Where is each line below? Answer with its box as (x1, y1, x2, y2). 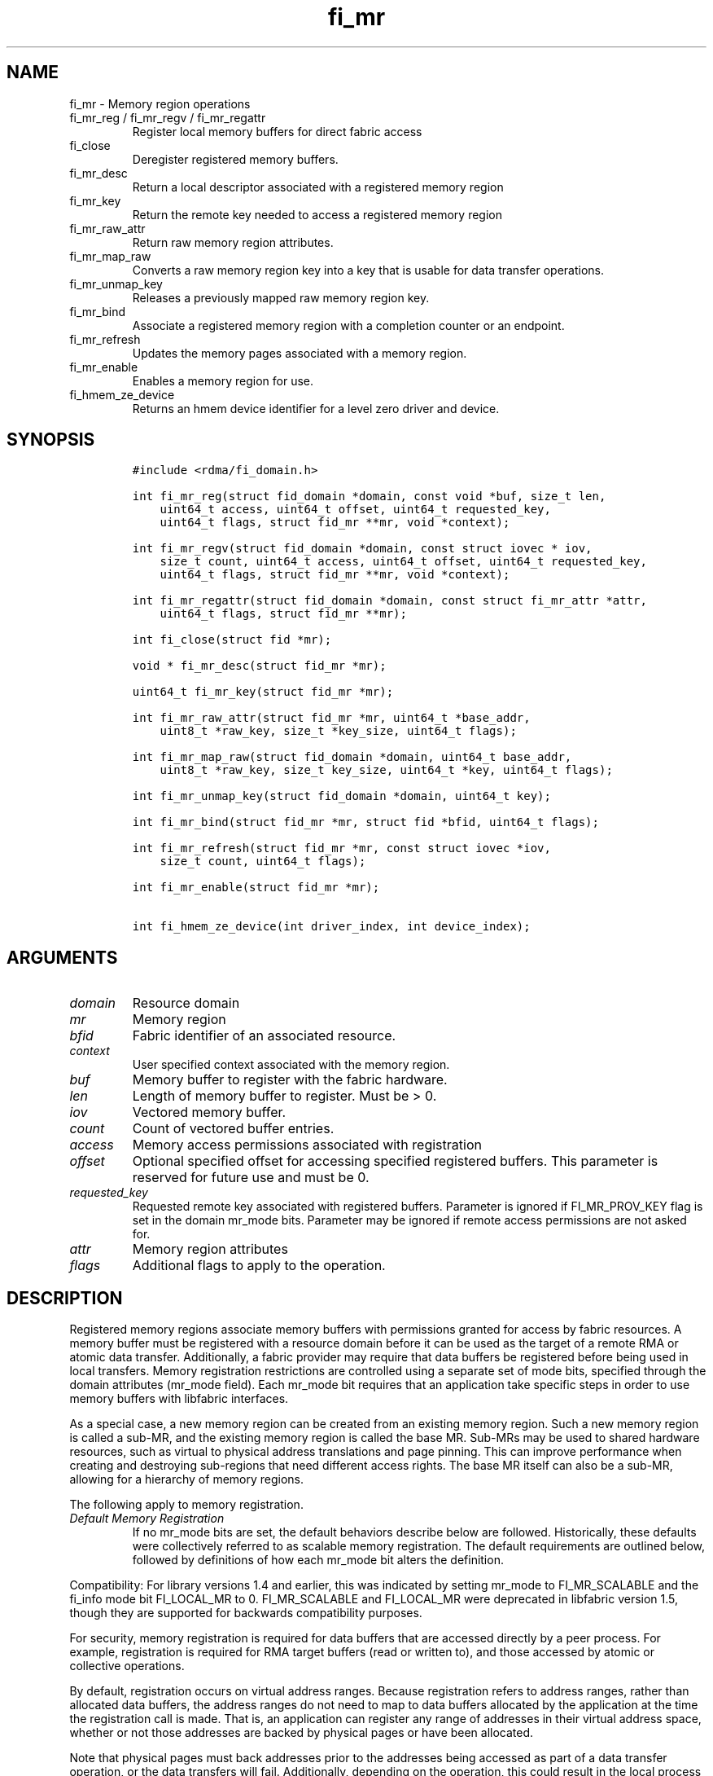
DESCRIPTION (7, 1287, 123, 1308)
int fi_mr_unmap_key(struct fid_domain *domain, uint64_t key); (132, 789, 551, 803)
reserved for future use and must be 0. (132, 1169, 370, 1186)
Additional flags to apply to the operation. (132, 1257, 386, 1274)
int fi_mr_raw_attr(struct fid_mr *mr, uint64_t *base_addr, (132, 711, 531, 725)
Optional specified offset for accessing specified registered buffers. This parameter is (132, 1153, 658, 1170)
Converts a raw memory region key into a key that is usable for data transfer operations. (132, 262, 604, 277)
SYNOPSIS (7, 429, 95, 451)
